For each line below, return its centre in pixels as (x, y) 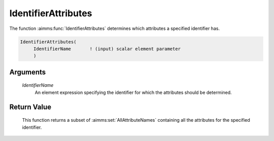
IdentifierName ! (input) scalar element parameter (107, 49)
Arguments (28, 72)
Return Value (30, 107)
